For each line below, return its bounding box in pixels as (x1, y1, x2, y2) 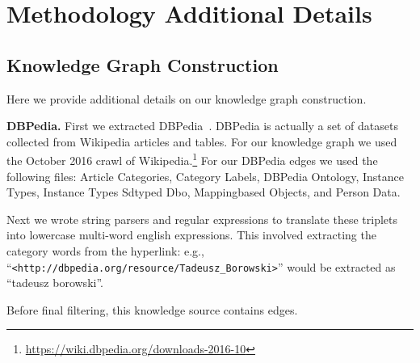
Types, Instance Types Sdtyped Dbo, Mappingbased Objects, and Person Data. (6, 184, 401, 200)
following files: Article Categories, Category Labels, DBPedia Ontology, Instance (6, 167, 404, 184)
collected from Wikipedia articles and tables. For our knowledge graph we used (6, 133, 397, 150)
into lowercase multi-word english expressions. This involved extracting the (6, 226, 376, 243)
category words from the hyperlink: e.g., (6, 242, 204, 259)
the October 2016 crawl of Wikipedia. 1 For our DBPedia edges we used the (6, 150, 378, 169)
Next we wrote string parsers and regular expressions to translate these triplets (6, 210, 398, 227)
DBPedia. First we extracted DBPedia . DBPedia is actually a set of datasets (6, 117, 398, 134)
